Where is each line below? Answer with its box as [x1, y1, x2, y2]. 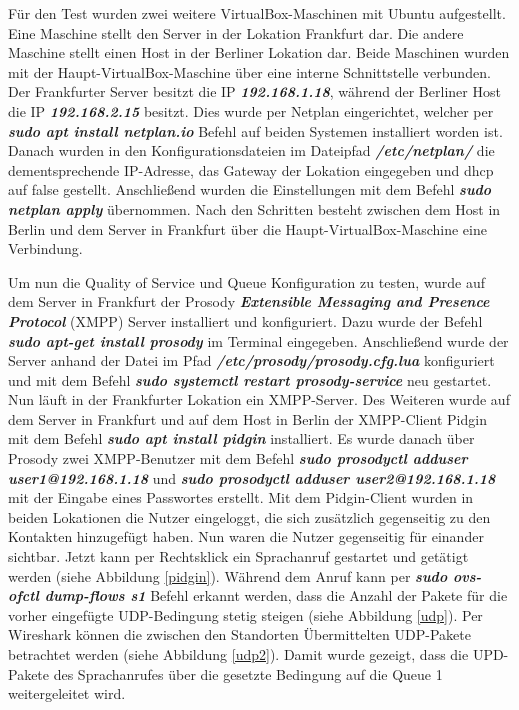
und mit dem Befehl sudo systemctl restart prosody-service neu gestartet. [8, 369, 492, 390]
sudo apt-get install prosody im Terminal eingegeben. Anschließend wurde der [8, 330, 509, 351]
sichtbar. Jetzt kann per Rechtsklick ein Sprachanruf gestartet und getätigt [8, 546, 469, 567]
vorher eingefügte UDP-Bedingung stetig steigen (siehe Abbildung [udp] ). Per [8, 604, 483, 625]
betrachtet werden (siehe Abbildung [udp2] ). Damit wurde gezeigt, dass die [8, 644, 469, 664]
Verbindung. [8, 238, 83, 259]
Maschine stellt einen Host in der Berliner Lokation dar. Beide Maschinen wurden [8, 42, 510, 63]
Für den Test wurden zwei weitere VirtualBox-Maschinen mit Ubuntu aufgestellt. [8, 3, 506, 23]
